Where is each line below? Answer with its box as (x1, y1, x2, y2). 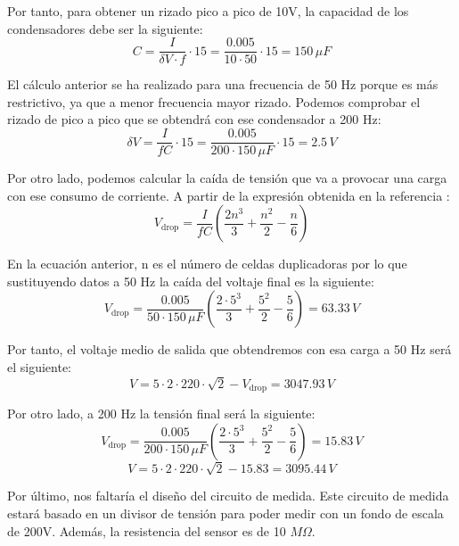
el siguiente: (7, 358, 72, 376)
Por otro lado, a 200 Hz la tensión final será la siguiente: (7, 404, 316, 423)
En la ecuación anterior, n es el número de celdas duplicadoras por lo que (7, 254, 407, 273)
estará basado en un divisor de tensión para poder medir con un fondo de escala (7, 504, 444, 522)
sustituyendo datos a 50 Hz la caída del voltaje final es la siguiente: (7, 271, 374, 290)
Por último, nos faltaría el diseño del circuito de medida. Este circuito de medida (7, 486, 449, 505)
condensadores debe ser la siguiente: (7, 19, 203, 37)
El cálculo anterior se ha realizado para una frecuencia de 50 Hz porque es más (7, 75, 439, 94)
